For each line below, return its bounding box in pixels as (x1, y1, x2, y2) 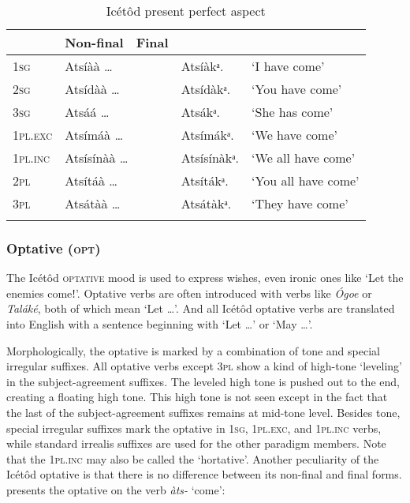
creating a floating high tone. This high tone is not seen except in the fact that (6, 389, 388, 405)
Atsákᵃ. (181, 103, 220, 121)
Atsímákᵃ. (181, 126, 234, 144)
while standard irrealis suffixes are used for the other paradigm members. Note (6, 435, 386, 452)
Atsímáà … (65, 126, 124, 144)
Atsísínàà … (65, 148, 129, 167)
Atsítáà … (65, 171, 118, 190)
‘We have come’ (252, 126, 337, 144)
